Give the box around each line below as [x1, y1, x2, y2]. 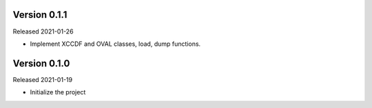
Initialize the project [30, 88, 86, 96]
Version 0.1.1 [12, 9, 68, 21]
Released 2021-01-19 [12, 75, 72, 83]
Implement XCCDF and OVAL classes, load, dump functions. [30, 40, 201, 48]
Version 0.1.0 [12, 57, 70, 69]
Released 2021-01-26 [12, 27, 74, 36]
